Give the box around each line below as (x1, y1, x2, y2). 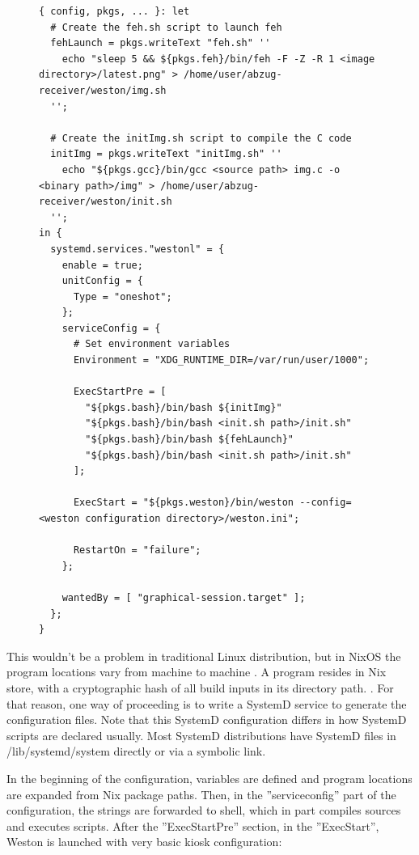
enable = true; (61, 259, 143, 271)
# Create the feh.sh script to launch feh (50, 21, 282, 33)
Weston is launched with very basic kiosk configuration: (6, 833, 282, 850)
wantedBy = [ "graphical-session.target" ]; (61, 591, 306, 603)
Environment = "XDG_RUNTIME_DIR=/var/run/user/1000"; (73, 354, 370, 366)
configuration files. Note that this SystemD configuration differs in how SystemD (6, 711, 407, 728)
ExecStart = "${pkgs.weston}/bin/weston (73, 497, 294, 509)
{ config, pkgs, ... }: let (39, 6, 190, 17)
